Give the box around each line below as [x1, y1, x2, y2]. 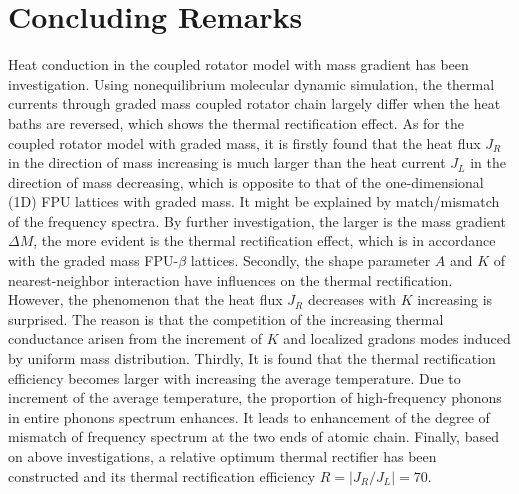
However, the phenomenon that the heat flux [8, 289, 283, 310]
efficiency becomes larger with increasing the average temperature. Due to [8, 367, 461, 388]
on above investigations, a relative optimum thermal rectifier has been [8, 446, 437, 466]
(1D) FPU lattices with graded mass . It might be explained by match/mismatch [8, 191, 500, 212]
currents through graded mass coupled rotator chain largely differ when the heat [8, 93, 501, 114]
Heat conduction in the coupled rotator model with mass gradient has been [8, 54, 469, 75]
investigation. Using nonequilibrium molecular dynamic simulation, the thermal [8, 73, 495, 94]
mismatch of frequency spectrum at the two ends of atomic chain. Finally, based [8, 426, 499, 447]
